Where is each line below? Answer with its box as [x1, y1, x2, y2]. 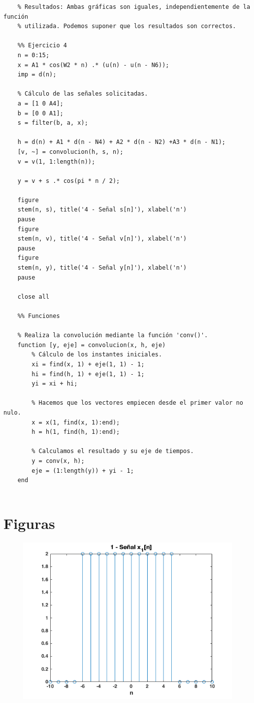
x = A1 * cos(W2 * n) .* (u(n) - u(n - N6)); [17, 61, 169, 69]
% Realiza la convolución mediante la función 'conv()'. [17, 332, 208, 339]
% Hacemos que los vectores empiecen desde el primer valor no [32, 399, 243, 407]
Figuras [3, 513, 55, 533]
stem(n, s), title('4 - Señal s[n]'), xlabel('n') [17, 206, 187, 213]
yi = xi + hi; [32, 380, 78, 387]
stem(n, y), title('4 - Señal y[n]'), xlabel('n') [17, 264, 187, 272]
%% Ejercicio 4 [17, 42, 67, 49]
